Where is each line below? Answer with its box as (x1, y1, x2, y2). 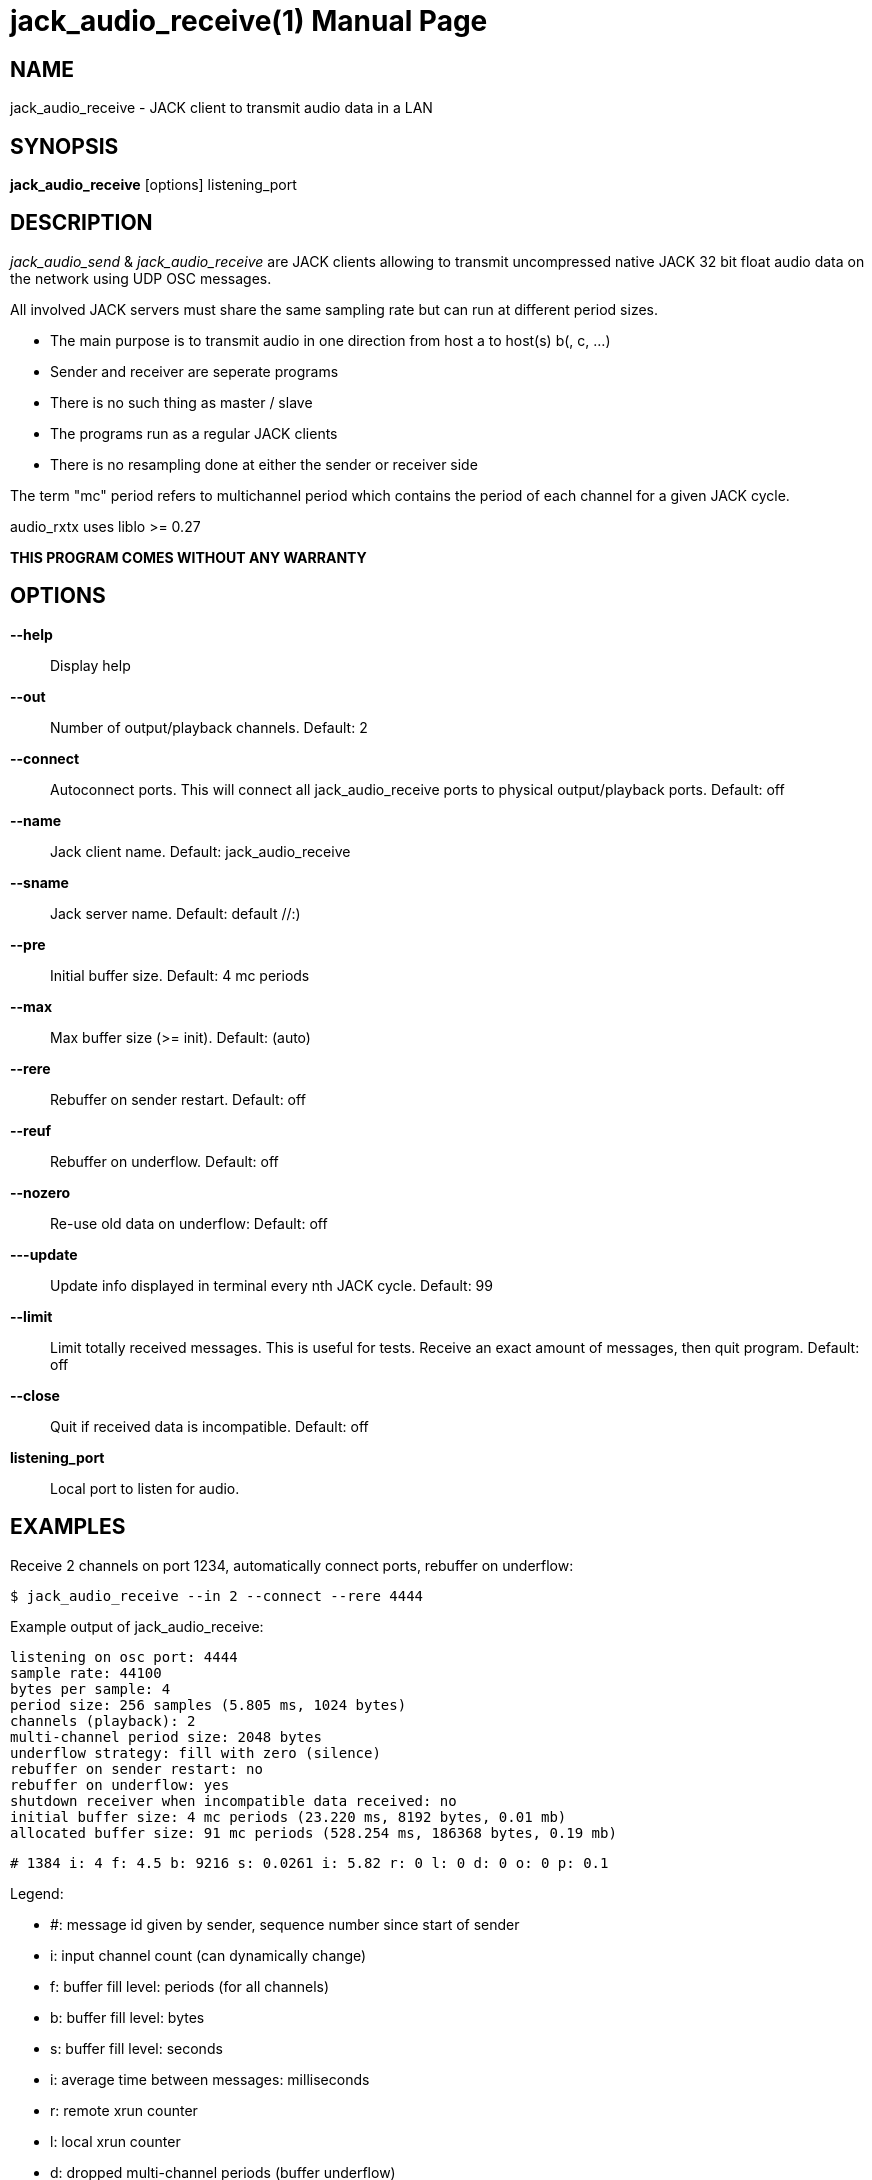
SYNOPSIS (10, 133, 119, 159)
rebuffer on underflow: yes (10, 1776, 230, 1793)
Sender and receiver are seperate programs (50, 362, 339, 380)
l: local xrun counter (50, 2132, 181, 2150)
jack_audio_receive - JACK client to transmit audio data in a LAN (10, 99, 433, 117)
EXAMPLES (10, 1514, 126, 1540)
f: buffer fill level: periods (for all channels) (50, 1977, 330, 1995)
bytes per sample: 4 (10, 1680, 171, 1697)
